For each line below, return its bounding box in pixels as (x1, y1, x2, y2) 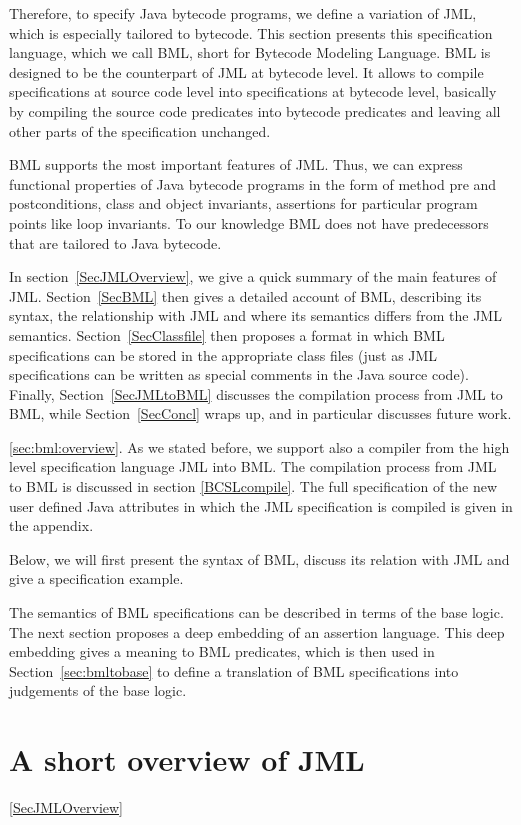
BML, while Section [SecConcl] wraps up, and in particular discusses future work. (9, 403, 512, 424)
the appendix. (9, 515, 94, 536)
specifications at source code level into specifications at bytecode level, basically (9, 81, 497, 102)
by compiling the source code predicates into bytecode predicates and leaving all (9, 100, 501, 121)
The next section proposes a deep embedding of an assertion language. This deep (9, 621, 505, 642)
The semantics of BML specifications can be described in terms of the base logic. (9, 602, 504, 623)
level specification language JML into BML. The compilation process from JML (9, 456, 497, 477)
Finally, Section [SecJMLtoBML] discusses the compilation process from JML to (9, 383, 503, 404)
